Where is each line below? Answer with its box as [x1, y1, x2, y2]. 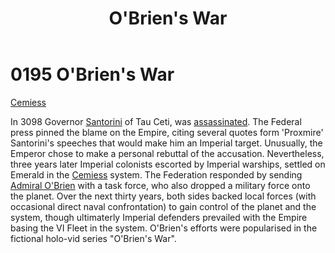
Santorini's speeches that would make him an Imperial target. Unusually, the [10, 137, 323, 149]
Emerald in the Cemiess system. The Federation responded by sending [10, 168, 303, 181]
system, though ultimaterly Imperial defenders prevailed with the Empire [10, 211, 308, 223]
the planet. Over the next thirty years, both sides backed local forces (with [10, 190, 317, 202]
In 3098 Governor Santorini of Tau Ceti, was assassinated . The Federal [10, 115, 302, 127]
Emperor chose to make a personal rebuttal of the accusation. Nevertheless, [10, 147, 325, 159]
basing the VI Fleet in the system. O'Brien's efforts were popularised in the [10, 222, 318, 234]
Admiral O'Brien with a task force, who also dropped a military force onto [10, 179, 311, 191]
